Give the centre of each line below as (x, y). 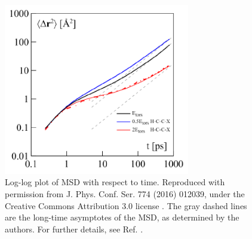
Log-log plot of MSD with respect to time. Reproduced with (115, 182)
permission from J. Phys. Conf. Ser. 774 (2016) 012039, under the (125, 194)
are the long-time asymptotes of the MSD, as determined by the (122, 217)
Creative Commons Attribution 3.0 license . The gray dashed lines (126, 205)
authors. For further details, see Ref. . (74, 229)
